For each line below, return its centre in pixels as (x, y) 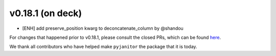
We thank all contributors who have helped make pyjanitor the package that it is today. (103, 47)
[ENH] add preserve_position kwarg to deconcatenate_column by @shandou (103, 28)
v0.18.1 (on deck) (46, 13)
